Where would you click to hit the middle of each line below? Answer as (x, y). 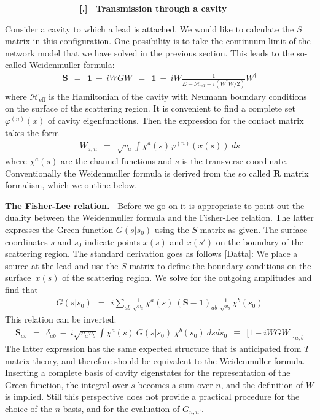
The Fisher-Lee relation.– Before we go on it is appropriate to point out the (155, 205)
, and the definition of (262, 384)
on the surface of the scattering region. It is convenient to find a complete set (150, 108)
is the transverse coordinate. (235, 161)
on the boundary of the (260, 241)
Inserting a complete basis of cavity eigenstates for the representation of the (148, 372)
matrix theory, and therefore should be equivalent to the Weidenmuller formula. (155, 360)
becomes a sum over (175, 384)
